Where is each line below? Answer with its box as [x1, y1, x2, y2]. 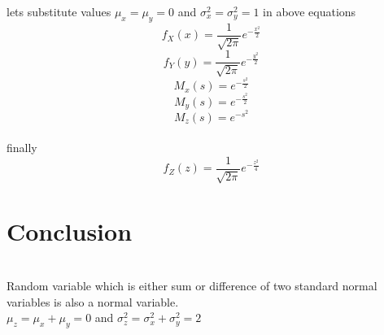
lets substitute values [7, 3, 111, 20]
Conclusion [7, 214, 133, 247]
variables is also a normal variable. [7, 293, 179, 310]
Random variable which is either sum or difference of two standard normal [7, 277, 377, 294]
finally [7, 139, 37, 156]
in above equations [263, 3, 356, 20]
